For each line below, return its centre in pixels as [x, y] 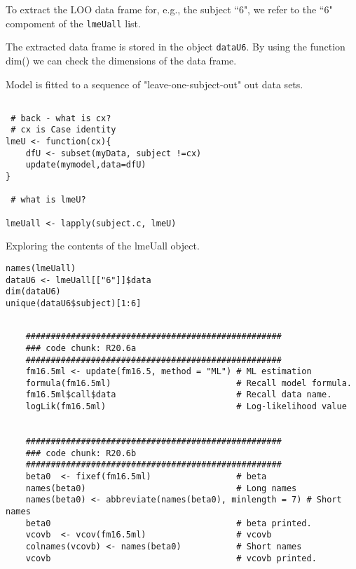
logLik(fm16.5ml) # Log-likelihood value [186, 407]
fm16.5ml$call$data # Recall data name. [179, 395]
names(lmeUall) [41, 268]
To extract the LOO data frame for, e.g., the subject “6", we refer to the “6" [169, 9]
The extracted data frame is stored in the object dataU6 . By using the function [176, 47]
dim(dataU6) [33, 292]
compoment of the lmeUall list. [73, 23]
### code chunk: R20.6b [81, 453]
